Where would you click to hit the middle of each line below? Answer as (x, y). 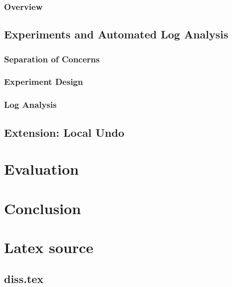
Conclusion (43, 208)
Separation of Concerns (52, 59)
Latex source (49, 247)
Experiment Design (44, 82)
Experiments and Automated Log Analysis (116, 34)
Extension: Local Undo (64, 132)
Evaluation (41, 169)
